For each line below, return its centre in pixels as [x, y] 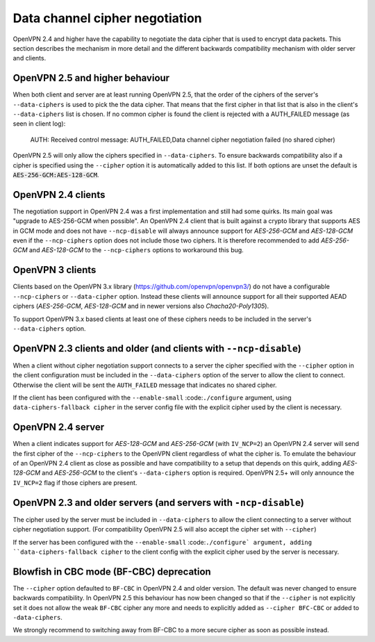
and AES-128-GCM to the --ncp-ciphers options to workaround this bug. [136, 250]
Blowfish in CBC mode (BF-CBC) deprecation [112, 571]
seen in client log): [39, 124]
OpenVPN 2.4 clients [59, 195]
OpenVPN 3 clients [55, 270]
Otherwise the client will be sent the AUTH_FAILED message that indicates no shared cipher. [145, 385]
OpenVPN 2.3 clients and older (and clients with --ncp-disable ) [157, 348]
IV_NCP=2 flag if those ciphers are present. [75, 482]
